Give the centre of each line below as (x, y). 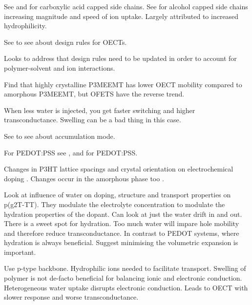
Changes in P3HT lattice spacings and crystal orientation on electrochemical (119, 169)
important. (20, 252)
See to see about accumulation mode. (60, 136)
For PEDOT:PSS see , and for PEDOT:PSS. (71, 152)
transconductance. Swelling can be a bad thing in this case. (93, 120)
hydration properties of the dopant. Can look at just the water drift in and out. (123, 214)
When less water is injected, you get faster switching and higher (100, 110)
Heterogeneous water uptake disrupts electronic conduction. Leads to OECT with (126, 287)
